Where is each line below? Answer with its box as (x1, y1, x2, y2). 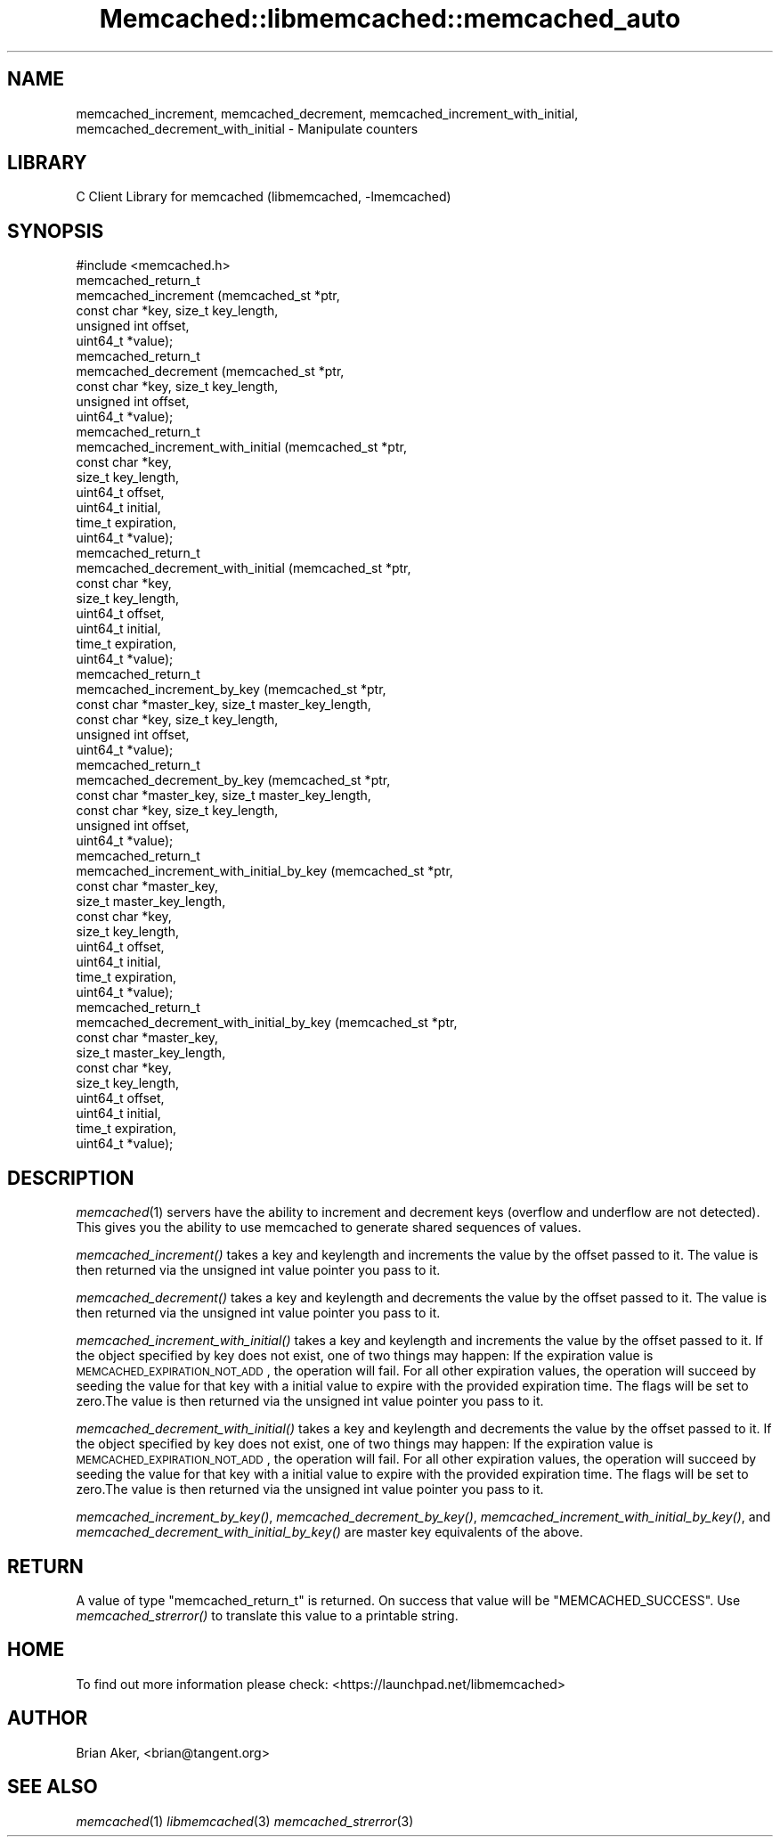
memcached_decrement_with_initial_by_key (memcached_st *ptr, (76, 1015, 458, 1031)
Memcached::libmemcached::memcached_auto (99, 4, 681, 34)
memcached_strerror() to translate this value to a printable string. (76, 1607, 459, 1623)
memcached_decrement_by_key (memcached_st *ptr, (76, 772, 391, 788)
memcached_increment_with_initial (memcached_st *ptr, (76, 439, 407, 455)
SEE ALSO (7, 1775, 98, 1799)
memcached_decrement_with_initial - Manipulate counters (76, 120, 418, 136)
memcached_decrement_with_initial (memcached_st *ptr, (76, 560, 411, 576)
